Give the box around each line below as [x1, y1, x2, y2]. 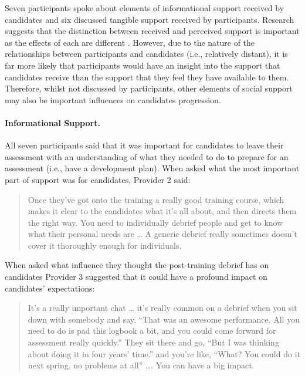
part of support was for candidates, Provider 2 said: [5, 173, 191, 185]
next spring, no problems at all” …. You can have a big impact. [28, 359, 255, 371]
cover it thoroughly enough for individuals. [28, 239, 182, 251]
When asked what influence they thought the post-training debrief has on [5, 259, 269, 271]
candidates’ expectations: [5, 282, 95, 294]
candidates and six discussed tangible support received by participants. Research [5, 13, 294, 25]
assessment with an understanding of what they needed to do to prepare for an [5, 150, 289, 162]
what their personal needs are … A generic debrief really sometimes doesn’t [28, 228, 297, 240]
